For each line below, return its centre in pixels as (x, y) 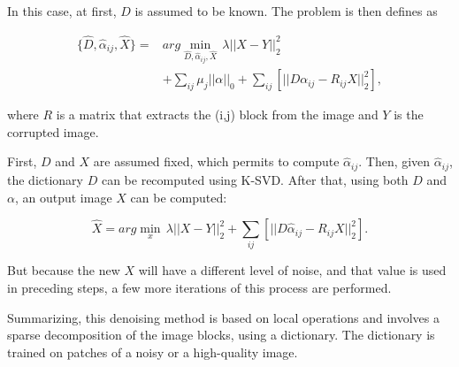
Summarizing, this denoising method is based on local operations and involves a (224, 317)
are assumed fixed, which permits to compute (216, 161)
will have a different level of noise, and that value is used (292, 270)
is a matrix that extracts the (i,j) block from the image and (217, 115)
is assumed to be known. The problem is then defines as (286, 11)
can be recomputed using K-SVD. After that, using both (255, 179)
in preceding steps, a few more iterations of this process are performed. (199, 288)
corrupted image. (53, 131)
